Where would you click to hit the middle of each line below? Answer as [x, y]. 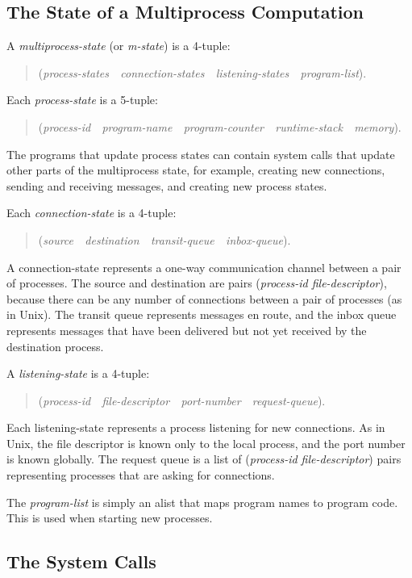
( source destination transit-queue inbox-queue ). [164, 239]
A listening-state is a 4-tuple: [78, 373]
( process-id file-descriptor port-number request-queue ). [182, 400]
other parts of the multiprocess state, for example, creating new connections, [196, 170]
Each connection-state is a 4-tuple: [92, 213]
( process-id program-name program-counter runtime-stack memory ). [220, 126]
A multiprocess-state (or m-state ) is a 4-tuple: [119, 46]
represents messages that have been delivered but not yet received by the [187, 330]
